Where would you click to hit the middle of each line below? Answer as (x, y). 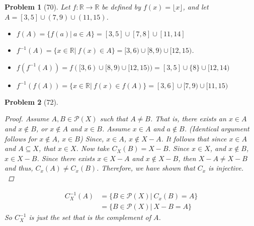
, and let (196, 7)
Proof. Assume (27, 119)
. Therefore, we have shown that (146, 168)
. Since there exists (66, 158)
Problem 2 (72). (31, 101)
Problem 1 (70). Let (37, 7)
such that (114, 119)
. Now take (93, 148)
